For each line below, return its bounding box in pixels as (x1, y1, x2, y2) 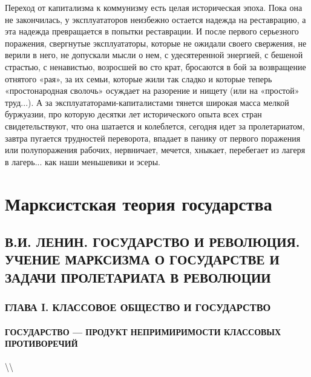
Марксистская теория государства (5, 191, 272, 215)
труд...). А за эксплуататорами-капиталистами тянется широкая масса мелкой (5, 96, 289, 108)
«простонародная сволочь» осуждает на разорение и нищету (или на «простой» (5, 84, 300, 97)
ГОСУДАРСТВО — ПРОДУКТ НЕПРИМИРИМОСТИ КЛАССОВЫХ (5, 325, 281, 338)
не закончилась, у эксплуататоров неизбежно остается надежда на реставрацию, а (5, 13, 306, 25)
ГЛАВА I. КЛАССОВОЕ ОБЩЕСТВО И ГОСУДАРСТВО (5, 300, 271, 315)
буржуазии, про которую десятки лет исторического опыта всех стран (5, 108, 262, 120)
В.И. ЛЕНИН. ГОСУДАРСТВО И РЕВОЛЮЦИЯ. (5, 232, 300, 251)
